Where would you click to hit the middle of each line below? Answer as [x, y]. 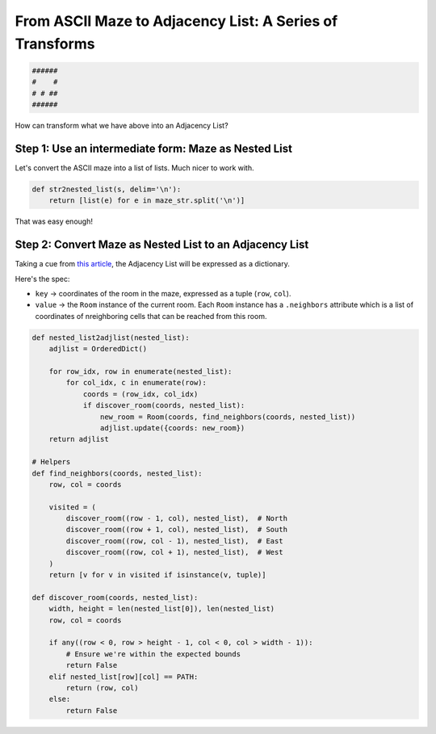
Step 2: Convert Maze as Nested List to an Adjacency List [162, 245]
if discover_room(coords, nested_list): [164, 405]
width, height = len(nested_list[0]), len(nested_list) [162, 609]
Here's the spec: [42, 279]
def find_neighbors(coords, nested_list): [117, 473]
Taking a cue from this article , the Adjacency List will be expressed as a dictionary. [152, 264]
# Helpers [51, 462]
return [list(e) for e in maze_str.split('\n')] [147, 201]
